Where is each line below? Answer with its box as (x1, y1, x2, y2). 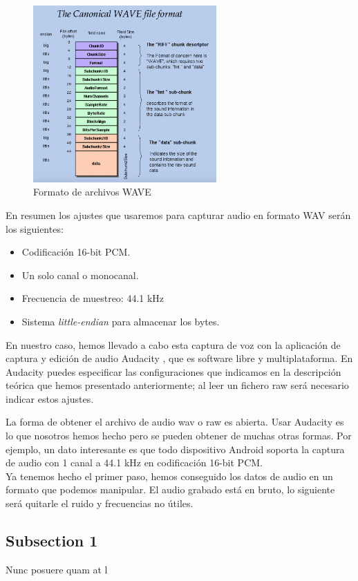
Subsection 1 (6, 530, 98, 551)
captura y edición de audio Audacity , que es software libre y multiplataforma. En (6, 351, 353, 365)
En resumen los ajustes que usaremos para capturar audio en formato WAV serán (6, 207, 351, 222)
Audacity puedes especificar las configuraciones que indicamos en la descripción (6, 364, 341, 379)
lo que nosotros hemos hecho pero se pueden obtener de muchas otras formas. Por (6, 428, 352, 443)
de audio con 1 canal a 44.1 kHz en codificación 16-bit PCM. (6, 455, 263, 470)
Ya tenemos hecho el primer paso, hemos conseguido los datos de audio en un (6, 468, 333, 483)
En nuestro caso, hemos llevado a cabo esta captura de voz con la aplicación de (6, 337, 341, 352)
